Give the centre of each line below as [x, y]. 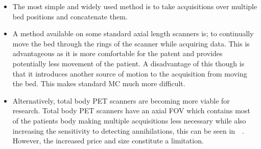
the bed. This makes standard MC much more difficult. [99, 83]
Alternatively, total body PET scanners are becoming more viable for [121, 100]
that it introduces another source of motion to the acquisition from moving [130, 73]
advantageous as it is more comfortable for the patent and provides [117, 53]
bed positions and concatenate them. [70, 16]
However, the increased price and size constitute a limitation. [108, 141]
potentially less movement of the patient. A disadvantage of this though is [128, 63]
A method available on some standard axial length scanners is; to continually [133, 33]
